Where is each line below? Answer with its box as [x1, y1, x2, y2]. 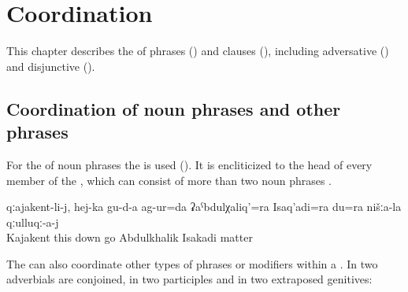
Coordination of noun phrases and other [6, 96, 341, 120]
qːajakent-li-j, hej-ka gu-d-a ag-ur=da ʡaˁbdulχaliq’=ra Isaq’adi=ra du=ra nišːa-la [6, 198, 402, 215]
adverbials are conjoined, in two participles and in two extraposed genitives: [6, 271, 373, 287]
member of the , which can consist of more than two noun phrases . [6, 172, 332, 188]
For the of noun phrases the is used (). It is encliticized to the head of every [6, 156, 373, 172]
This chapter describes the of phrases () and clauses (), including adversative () [6, 43, 389, 59]
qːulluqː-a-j [6, 213, 59, 230]
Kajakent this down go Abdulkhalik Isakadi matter [6, 229, 253, 246]
